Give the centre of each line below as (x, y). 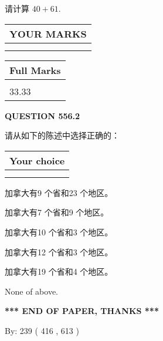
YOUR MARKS (48, 33)
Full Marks (35, 70)
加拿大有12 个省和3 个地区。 (59, 251)
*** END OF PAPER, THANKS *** (82, 311)
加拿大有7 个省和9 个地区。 (57, 212)
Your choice (37, 160)
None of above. (31, 291)
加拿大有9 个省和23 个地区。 (59, 192)
